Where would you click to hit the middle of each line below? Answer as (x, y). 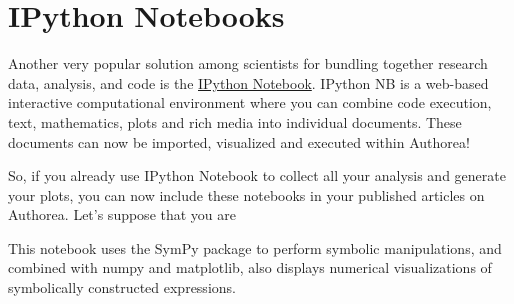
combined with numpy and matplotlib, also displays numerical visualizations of (250, 267)
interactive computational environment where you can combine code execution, (250, 102)
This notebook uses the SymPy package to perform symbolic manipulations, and (255, 247)
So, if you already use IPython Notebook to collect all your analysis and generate (257, 175)
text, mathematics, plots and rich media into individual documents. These (235, 121)
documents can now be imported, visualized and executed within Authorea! (239, 141)
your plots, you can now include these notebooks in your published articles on (246, 194)
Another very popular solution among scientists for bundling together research (248, 63)
